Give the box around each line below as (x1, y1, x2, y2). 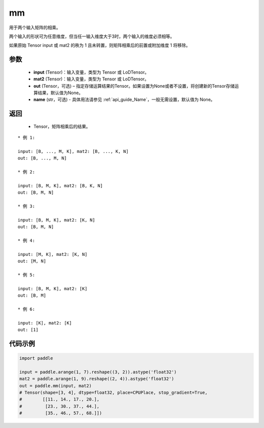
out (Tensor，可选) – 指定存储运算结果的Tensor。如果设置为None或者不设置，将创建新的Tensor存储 (33, 83, 235, 89)
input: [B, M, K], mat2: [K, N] (18, 217, 95, 223)
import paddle (19, 355, 53, 361)
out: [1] (18, 327, 39, 333)
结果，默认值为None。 (37, 90, 83, 96)
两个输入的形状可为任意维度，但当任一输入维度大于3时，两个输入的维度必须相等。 (9, 33, 175, 39)
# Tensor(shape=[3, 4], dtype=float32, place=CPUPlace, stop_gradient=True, (19, 390, 208, 395)
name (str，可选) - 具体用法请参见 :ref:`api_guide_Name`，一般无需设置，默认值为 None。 (33, 97, 215, 102)
